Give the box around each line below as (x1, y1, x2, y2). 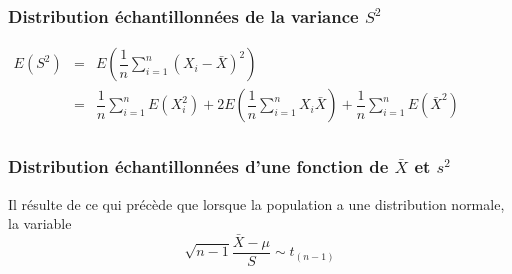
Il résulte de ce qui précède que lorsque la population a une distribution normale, (8, 193, 505, 214)
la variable (8, 213, 72, 234)
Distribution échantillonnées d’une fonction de (8, 154, 389, 179)
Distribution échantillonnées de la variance (8, 3, 359, 28)
